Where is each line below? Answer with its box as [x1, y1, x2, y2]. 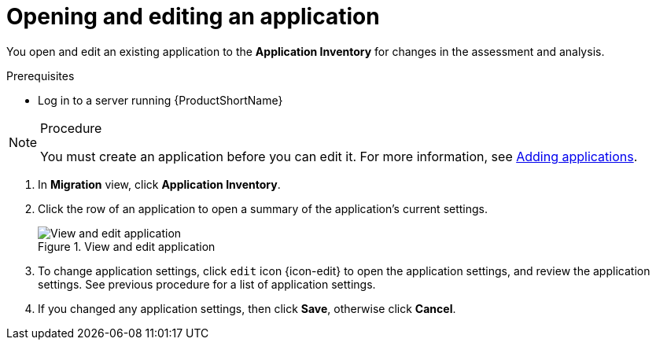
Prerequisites [6, 68, 75, 83]
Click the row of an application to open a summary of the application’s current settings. [38, 201, 488, 215]
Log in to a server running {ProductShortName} [38, 93, 283, 107]
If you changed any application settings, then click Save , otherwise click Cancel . [38, 301, 456, 315]
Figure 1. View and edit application [38, 239, 216, 253]
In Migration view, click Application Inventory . [38, 177, 281, 191]
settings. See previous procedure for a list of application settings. [38, 277, 376, 291]
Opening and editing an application [6, 3, 380, 30]
